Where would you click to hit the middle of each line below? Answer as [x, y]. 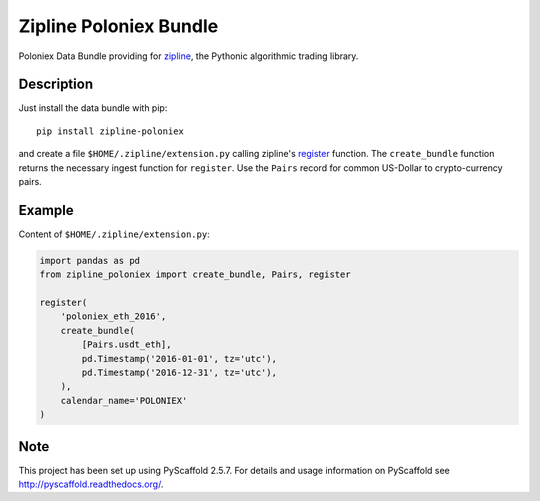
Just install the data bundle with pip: [93, 108]
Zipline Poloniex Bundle [118, 26]
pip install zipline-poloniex [110, 131]
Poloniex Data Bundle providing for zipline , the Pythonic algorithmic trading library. [188, 56]
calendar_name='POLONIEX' [124, 400]
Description [56, 84]
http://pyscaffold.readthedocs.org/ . [91, 484]
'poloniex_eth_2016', [113, 316]
